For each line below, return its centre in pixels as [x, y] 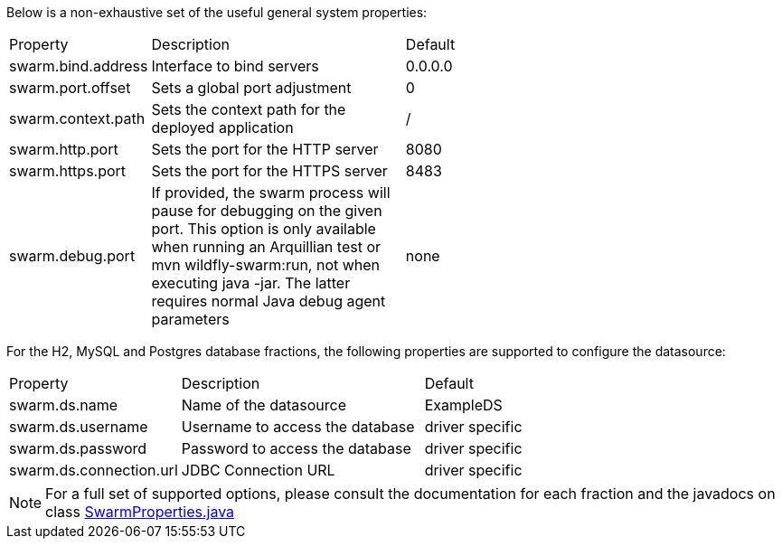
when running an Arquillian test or [266, 247]
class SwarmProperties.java [140, 512]
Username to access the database [298, 427]
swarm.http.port [64, 149]
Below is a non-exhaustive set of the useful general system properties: [217, 12]
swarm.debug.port [72, 256]
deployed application [222, 127]
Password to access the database [296, 448]
